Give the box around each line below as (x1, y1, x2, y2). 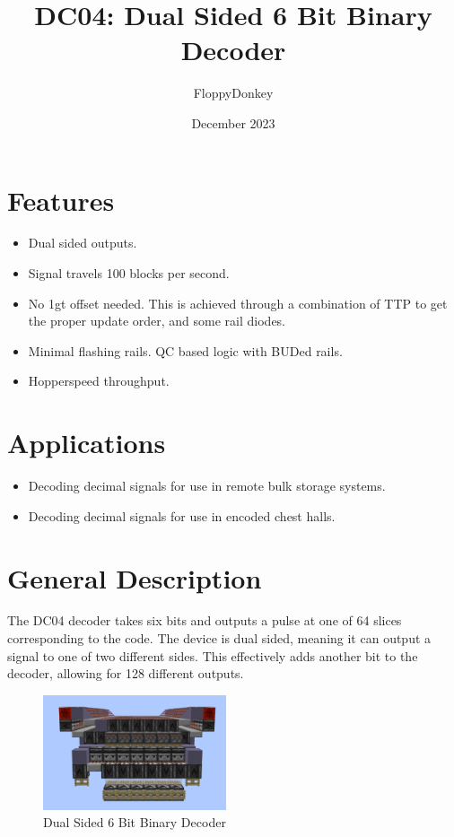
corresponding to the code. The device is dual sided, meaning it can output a (7, 629, 432, 648)
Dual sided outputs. (28, 233, 137, 252)
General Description (7, 559, 262, 596)
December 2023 (191, 113, 275, 132)
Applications (7, 424, 166, 461)
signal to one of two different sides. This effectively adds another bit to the (7, 646, 418, 665)
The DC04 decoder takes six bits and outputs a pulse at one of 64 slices (7, 611, 402, 630)
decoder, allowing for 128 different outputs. (7, 664, 244, 683)
